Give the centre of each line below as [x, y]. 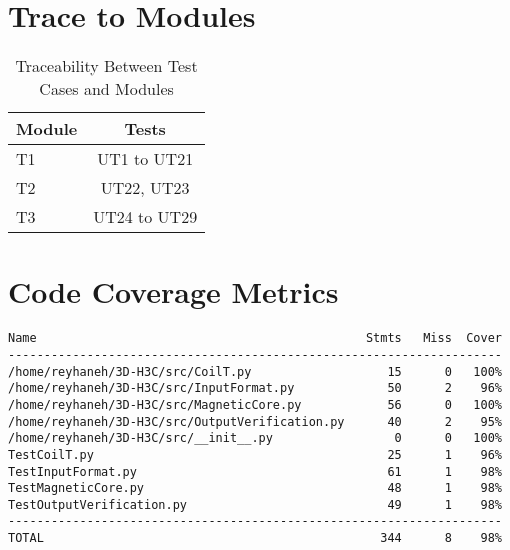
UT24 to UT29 [145, 217]
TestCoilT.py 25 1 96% [255, 454]
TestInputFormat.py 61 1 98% [255, 471]
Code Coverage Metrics [173, 291]
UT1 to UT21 [145, 159]
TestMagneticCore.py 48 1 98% [255, 488]
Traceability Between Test [106, 66]
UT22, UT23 [145, 188]
